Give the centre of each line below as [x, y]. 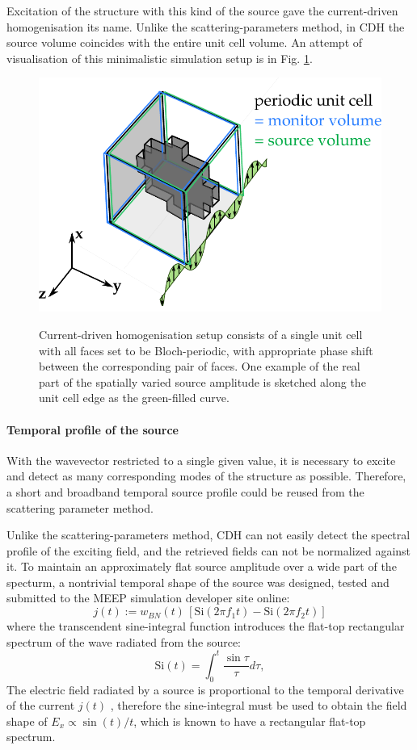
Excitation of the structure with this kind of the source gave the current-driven [202, 10]
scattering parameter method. [80, 507]
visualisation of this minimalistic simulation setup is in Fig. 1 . [160, 58]
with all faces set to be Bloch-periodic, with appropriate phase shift [206, 350]
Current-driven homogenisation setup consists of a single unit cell [201, 334]
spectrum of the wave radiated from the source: [124, 641]
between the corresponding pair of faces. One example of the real [200, 366]
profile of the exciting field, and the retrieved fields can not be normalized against [209, 550]
